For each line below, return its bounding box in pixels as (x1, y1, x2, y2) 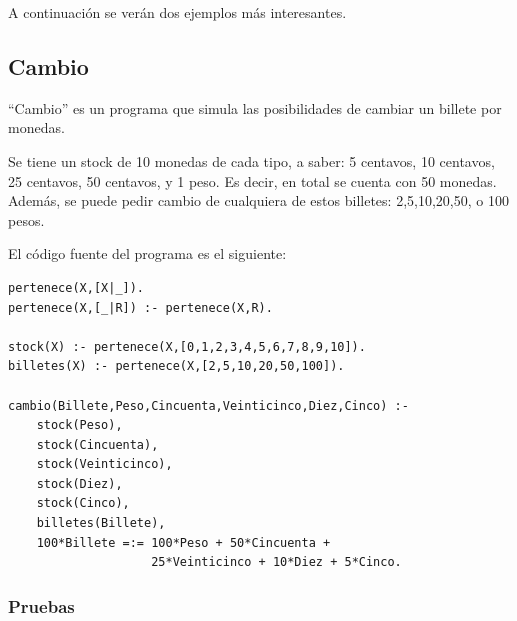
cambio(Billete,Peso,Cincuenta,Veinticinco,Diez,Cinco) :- (8, 398, 409, 413)
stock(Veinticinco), (36, 457, 173, 472)
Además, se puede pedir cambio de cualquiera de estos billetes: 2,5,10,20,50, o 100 (8, 190, 509, 211)
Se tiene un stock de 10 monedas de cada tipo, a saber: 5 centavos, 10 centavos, (8, 150, 495, 171)
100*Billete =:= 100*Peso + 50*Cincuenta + (36, 535, 331, 550)
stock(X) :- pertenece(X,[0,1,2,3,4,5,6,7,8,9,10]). (8, 339, 366, 354)
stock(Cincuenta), (36, 437, 159, 452)
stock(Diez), (36, 476, 123, 491)
